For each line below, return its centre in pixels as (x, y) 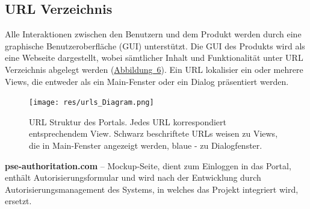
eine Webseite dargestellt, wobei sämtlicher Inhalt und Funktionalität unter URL (154, 58)
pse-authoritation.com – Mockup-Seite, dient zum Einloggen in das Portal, (148, 165)
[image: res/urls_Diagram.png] (91, 103)
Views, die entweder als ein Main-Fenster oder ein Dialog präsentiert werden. (147, 81)
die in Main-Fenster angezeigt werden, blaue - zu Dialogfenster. (146, 145)
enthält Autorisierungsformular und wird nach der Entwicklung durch (133, 177)
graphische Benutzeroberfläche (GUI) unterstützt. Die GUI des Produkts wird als (155, 45)
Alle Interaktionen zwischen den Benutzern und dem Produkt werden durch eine (153, 34)
